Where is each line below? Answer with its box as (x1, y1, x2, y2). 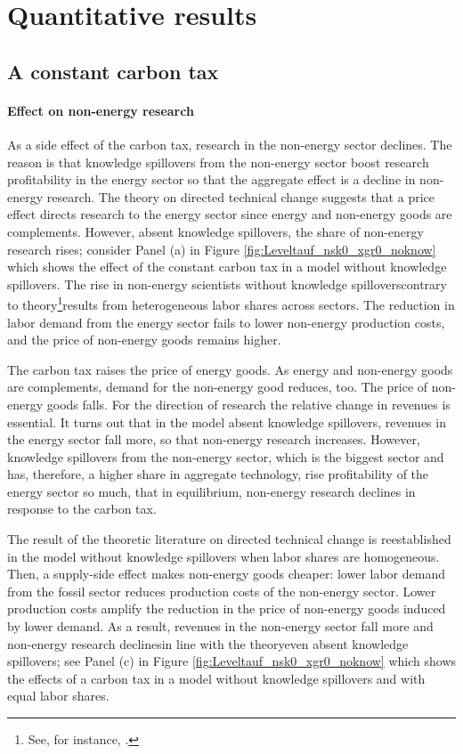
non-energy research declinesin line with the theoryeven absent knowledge (7, 634, 409, 653)
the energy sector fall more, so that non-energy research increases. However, (7, 430, 420, 449)
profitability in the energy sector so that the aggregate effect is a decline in (7, 170, 416, 189)
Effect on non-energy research (7, 101, 194, 119)
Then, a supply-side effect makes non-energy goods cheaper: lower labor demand (7, 564, 445, 583)
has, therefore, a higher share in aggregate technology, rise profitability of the (7, 465, 429, 483)
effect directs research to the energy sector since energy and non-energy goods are (7, 205, 452, 223)
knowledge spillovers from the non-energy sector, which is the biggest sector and (7, 447, 444, 466)
